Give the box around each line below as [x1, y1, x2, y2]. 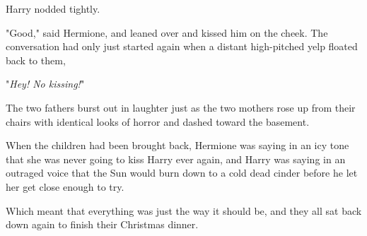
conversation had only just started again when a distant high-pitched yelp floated [6, 39, 358, 54]
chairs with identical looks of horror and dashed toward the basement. [6, 114, 310, 129]
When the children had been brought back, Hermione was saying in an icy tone [6, 138, 349, 153]
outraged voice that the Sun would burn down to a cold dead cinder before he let [6, 165, 358, 180]
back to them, [6, 52, 66, 67]
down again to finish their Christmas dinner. [6, 217, 199, 232]
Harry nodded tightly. [6, 1, 100, 16]
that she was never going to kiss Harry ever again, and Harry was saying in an [6, 151, 346, 166]
